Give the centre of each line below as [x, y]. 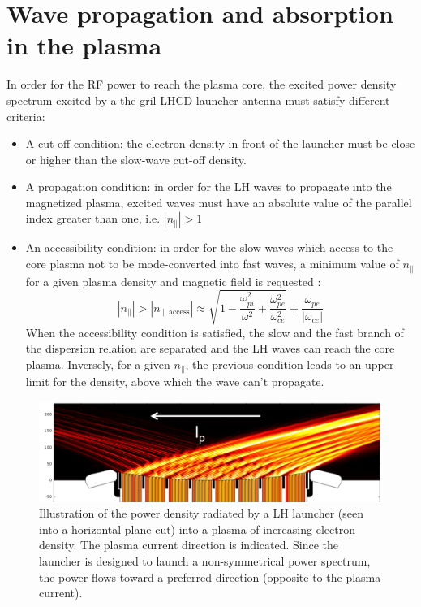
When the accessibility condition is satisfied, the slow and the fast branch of [215, 332]
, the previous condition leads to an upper [290, 364]
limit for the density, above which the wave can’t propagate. [175, 382]
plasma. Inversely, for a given [98, 364]
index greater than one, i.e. [93, 218]
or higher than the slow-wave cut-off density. [136, 159]
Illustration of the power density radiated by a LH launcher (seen [201, 513]
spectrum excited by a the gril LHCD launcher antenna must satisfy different [198, 100]
